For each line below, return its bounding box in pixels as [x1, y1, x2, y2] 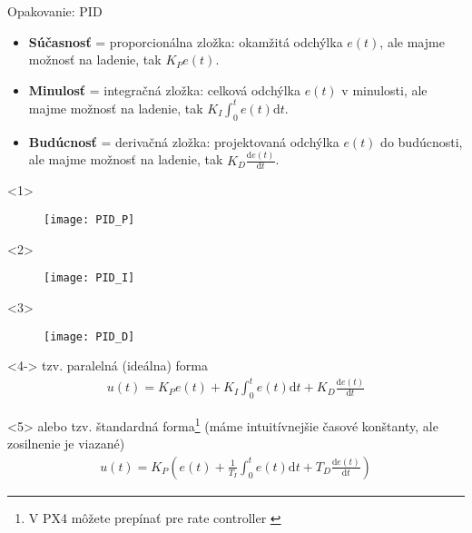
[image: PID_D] [44, 330, 135, 343]
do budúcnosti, [380, 132, 463, 151]
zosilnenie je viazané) [7, 434, 125, 453]
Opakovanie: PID [7, 2, 103, 20]
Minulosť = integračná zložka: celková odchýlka [28, 80, 300, 99]
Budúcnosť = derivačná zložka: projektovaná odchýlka [28, 132, 339, 151]
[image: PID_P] [44, 213, 135, 226]
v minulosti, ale [341, 80, 428, 99]
